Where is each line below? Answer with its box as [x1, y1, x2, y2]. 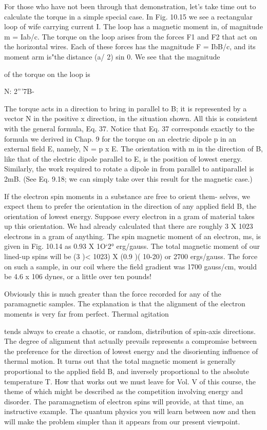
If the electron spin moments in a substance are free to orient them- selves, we [4, 190, 250, 201]
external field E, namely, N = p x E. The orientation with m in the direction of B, [4, 143, 263, 154]
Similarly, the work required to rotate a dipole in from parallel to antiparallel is [4, 163, 254, 174]
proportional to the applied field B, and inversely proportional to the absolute [4, 366, 250, 376]
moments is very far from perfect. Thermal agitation [4, 308, 169, 319]
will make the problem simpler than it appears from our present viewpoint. [4, 416, 240, 426]
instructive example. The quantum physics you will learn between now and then [4, 406, 256, 417]
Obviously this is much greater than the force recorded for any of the [4, 288, 221, 299]
